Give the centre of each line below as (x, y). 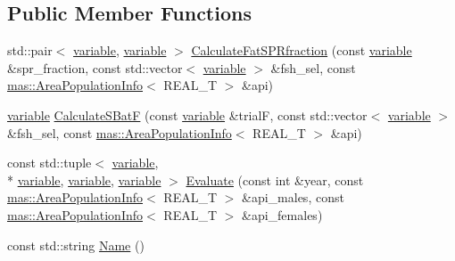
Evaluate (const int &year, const (275, 179)
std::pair (30, 50)
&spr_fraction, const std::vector (95, 67)
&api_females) (282, 214)
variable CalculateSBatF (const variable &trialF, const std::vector (187, 114)
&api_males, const (293, 197)
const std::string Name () (76, 245)
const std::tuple (50, 163)
